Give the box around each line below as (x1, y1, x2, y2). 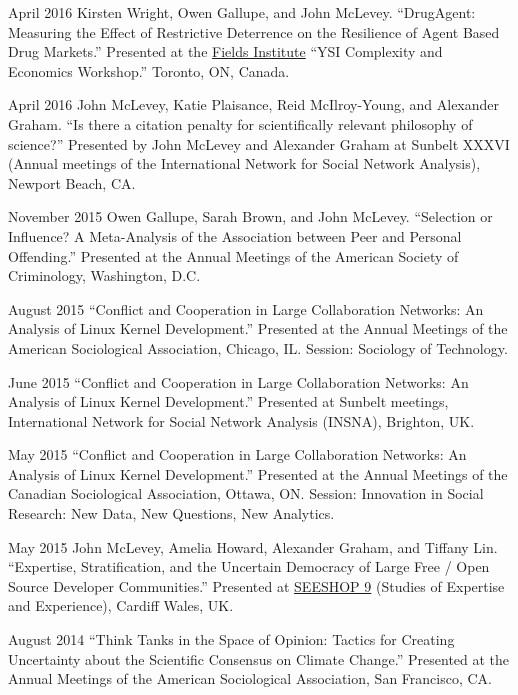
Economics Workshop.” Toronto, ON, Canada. (8, 60, 290, 81)
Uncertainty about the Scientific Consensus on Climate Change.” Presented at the (8, 648, 510, 669)
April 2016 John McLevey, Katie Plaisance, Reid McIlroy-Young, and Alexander (8, 94, 500, 115)
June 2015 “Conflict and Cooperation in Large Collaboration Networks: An (8, 371, 469, 392)
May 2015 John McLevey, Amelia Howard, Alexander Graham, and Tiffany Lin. (8, 536, 498, 557)
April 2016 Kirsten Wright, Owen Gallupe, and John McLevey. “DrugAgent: (8, 2, 476, 22)
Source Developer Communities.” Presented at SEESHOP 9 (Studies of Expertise (8, 575, 505, 596)
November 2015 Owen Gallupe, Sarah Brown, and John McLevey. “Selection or (8, 206, 493, 227)
